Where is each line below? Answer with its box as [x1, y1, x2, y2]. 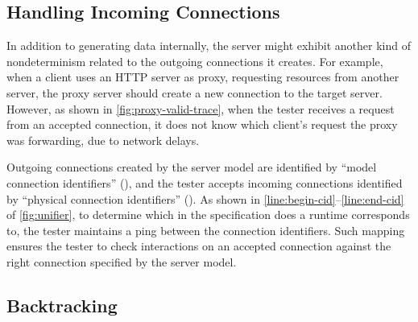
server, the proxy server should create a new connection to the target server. [6, 84, 383, 101]
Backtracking [6, 292, 118, 317]
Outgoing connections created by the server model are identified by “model [6, 159, 377, 175]
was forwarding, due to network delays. [6, 131, 200, 148]
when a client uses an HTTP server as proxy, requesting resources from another [6, 68, 399, 85]
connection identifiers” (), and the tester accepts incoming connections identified [6, 174, 403, 191]
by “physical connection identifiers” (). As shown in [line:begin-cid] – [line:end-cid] [6, 190, 404, 207]
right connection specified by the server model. [6, 253, 237, 270]
